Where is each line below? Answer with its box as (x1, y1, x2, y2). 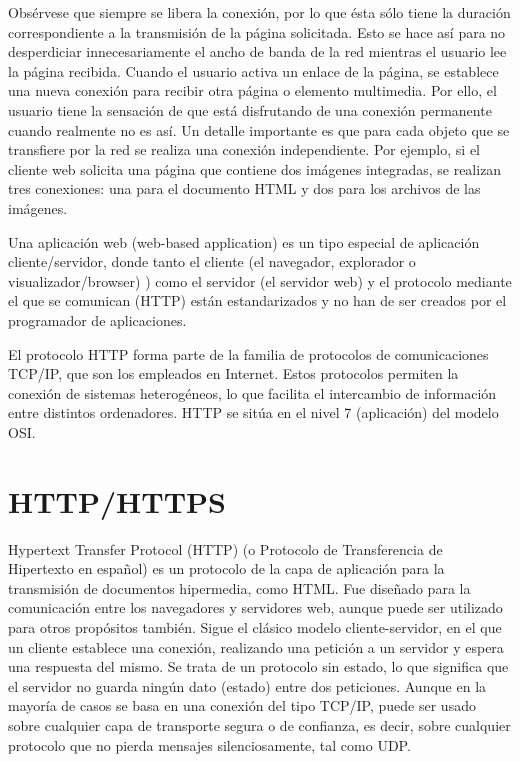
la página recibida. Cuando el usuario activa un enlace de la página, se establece (8, 60, 499, 81)
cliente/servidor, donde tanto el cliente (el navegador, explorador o (8, 251, 416, 272)
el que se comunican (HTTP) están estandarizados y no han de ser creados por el (8, 290, 507, 311)
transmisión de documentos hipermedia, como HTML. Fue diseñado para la (8, 577, 471, 598)
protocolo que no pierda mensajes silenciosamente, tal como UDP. (8, 734, 411, 755)
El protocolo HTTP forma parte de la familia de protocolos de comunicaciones (8, 343, 489, 364)
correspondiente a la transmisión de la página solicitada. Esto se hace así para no (8, 21, 506, 42)
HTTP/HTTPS (8, 480, 227, 521)
